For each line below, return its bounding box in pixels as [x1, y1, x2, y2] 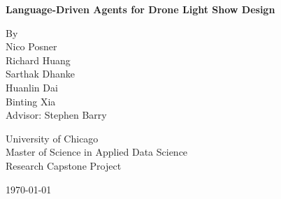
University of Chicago [6, 131, 99, 145]
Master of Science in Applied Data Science [6, 145, 188, 159]
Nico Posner [6, 39, 57, 54]
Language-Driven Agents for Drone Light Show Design [6, 2, 275, 16]
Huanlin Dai [6, 80, 58, 94]
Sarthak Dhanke [6, 66, 75, 81]
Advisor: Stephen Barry [6, 108, 107, 122]
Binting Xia [6, 94, 56, 108]
